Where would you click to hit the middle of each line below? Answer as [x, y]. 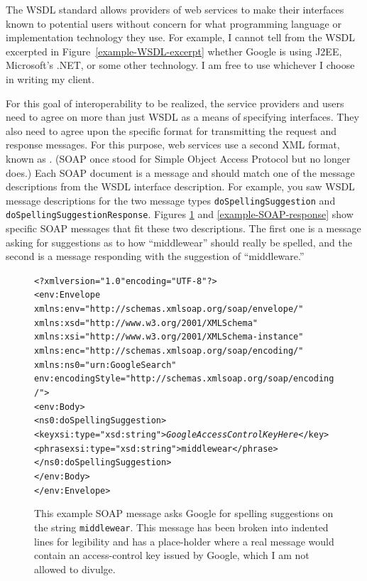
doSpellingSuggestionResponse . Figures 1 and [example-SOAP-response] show [180, 214]
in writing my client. [50, 78]
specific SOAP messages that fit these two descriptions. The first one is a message [183, 228]
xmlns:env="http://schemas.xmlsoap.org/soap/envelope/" [169, 309]
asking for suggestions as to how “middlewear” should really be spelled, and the [179, 242]
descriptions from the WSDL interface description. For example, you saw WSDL [180, 186]
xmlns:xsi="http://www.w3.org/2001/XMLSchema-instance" [169, 337]
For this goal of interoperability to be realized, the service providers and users [175, 103]
